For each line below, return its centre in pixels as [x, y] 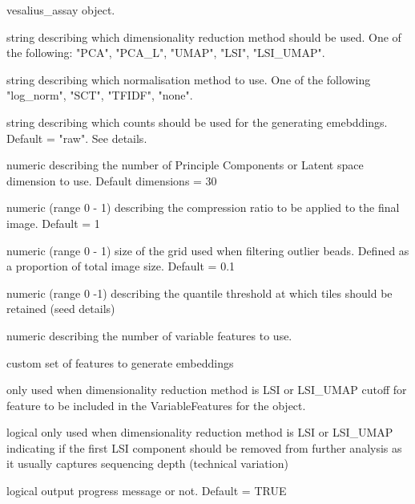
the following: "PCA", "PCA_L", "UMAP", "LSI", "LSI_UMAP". [166, 53]
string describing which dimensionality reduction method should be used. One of [204, 37]
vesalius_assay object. [61, 10]
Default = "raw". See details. [77, 138]
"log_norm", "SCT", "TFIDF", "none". [100, 95]
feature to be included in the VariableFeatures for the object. [156, 405]
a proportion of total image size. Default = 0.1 [121, 266]
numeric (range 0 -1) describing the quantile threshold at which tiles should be [199, 293]
